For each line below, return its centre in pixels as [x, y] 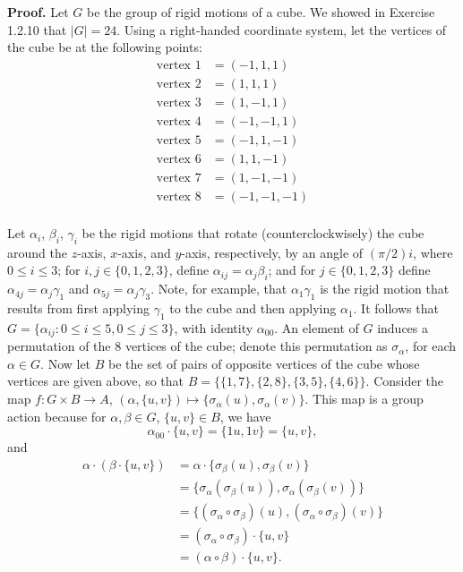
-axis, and [144, 252]
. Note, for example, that [219, 289]
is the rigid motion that [385, 289]
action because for [57, 416]
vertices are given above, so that [95, 381]
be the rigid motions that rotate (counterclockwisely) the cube [253, 233]
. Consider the [405, 381]
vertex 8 [179, 197]
